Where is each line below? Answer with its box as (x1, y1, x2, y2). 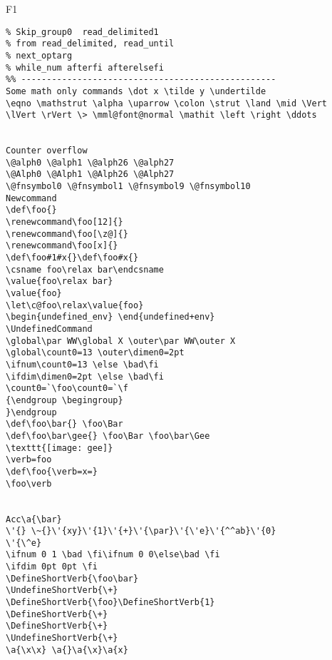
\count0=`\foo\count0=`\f (6, 383, 128, 394)
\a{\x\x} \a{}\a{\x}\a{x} (6, 644, 128, 655)
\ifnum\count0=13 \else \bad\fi (6, 359, 159, 370)
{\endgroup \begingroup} (6, 395, 123, 405)
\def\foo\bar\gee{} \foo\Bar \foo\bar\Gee (6, 430, 210, 441)
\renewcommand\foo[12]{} (6, 217, 123, 228)
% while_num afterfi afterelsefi (6, 62, 164, 73)
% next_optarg (6, 50, 73, 61)
